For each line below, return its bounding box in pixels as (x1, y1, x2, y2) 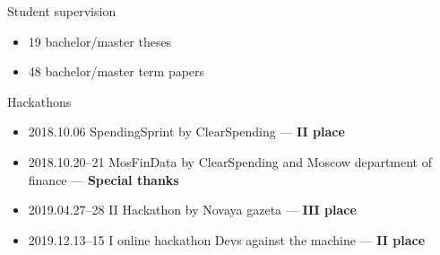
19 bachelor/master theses (28, 31, 172, 50)
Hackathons (7, 92, 72, 110)
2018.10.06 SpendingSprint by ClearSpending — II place (28, 122, 345, 141)
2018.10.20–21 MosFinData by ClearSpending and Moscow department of (28, 152, 433, 171)
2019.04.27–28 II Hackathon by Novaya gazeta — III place (28, 200, 357, 219)
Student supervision (7, 2, 116, 20)
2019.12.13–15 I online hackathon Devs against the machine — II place (28, 230, 426, 249)
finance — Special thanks (28, 170, 179, 189)
